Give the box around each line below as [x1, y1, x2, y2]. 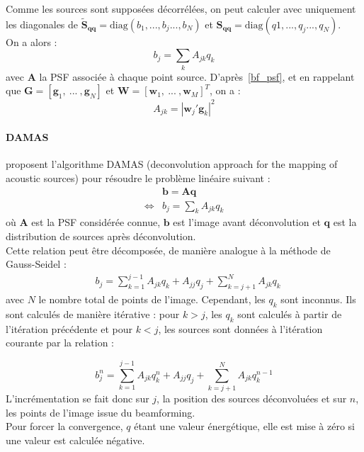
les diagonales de [6, 16, 79, 31]
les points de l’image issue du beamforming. [6, 405, 195, 419]
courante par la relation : [6, 335, 114, 350]
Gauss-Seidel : [6, 256, 67, 271]
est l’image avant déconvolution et [173, 215, 321, 230]
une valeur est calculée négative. [6, 432, 145, 447]
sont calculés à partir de [237, 306, 342, 321]
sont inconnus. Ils [280, 292, 356, 307]
